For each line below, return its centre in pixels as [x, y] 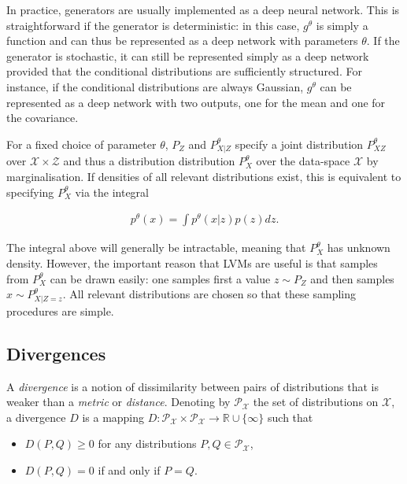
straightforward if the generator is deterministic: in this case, [153, 25]
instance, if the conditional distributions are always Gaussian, [155, 86]
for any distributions [147, 443]
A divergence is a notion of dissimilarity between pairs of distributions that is [193, 386]
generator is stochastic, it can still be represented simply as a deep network [188, 55]
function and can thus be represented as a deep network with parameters [182, 41]
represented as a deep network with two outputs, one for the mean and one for [196, 102]
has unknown [359, 248]
